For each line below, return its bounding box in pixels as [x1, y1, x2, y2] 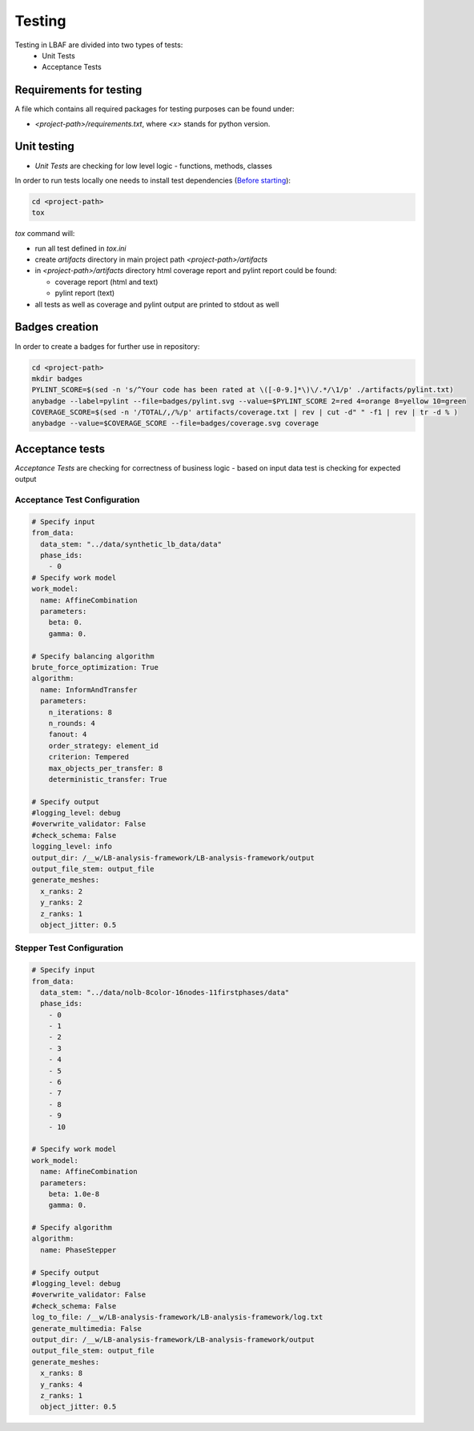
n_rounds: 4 [48, 719, 96, 728]
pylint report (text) [54, 288, 115, 298]
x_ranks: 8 [40, 1369, 83, 1378]
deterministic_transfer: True [48, 775, 167, 784]
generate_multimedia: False [31, 1324, 142, 1333]
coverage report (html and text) [54, 277, 159, 287]
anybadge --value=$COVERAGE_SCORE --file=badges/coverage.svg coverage [31, 419, 319, 428]
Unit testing [14, 140, 75, 154]
